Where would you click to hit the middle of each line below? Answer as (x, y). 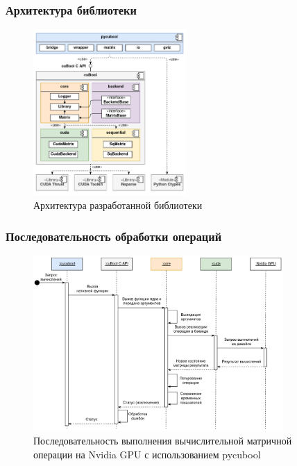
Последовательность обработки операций (114, 236)
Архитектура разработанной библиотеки (118, 205)
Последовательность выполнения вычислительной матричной (163, 440)
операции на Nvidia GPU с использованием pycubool (147, 454)
